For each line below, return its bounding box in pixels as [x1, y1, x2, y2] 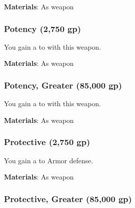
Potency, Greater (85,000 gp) [4, 79, 122, 91]
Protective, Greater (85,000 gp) [4, 192, 132, 205]
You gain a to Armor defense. [4, 155, 93, 165]
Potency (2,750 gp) [4, 22, 81, 34]
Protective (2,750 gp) [4, 136, 90, 148]
